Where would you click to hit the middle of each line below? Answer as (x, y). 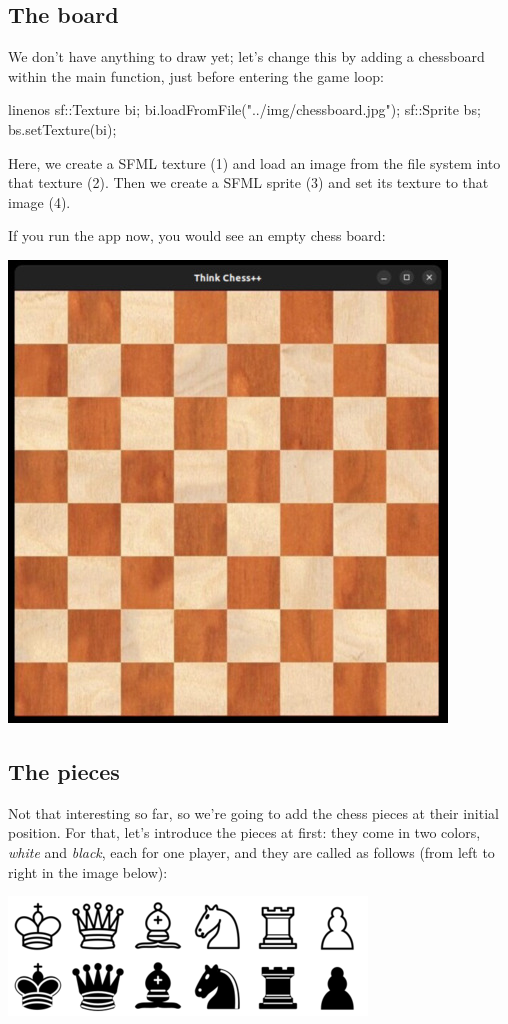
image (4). (39, 201)
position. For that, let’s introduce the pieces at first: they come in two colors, (244, 832)
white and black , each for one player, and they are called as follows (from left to (251, 851)
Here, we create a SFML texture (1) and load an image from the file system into (254, 162)
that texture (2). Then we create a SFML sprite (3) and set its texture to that (248, 182)
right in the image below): (88, 871)
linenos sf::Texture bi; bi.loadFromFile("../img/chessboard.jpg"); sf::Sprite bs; (244, 109)
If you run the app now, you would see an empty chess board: (197, 235)
